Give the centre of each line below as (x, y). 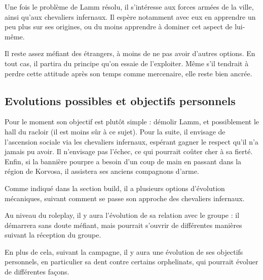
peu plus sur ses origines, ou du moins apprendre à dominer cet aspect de (119, 27)
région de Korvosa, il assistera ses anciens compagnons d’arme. (102, 171)
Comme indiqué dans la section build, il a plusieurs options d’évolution (115, 188)
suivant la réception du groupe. (53, 235)
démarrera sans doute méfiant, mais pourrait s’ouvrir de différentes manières (123, 225)
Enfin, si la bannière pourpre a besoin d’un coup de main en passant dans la (123, 161)
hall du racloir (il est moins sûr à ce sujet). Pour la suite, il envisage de (115, 131)
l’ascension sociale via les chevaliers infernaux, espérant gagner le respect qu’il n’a (131, 141)
